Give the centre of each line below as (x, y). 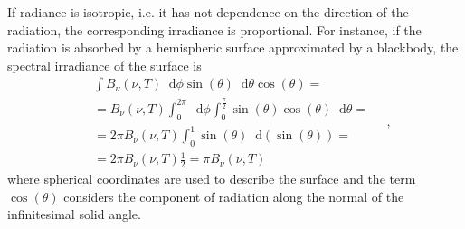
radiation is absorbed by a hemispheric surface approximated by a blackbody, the (233, 48)
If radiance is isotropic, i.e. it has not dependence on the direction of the (208, 12)
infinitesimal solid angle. (74, 214)
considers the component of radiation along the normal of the (234, 196)
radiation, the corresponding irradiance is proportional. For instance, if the (214, 29)
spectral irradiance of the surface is (104, 65)
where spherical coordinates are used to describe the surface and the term (212, 179)
